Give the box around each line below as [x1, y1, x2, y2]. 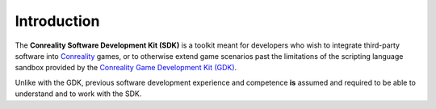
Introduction [15, 12, 100, 30]
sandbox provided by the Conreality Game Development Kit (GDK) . [15, 63, 237, 73]
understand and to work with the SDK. [15, 89, 142, 99]
